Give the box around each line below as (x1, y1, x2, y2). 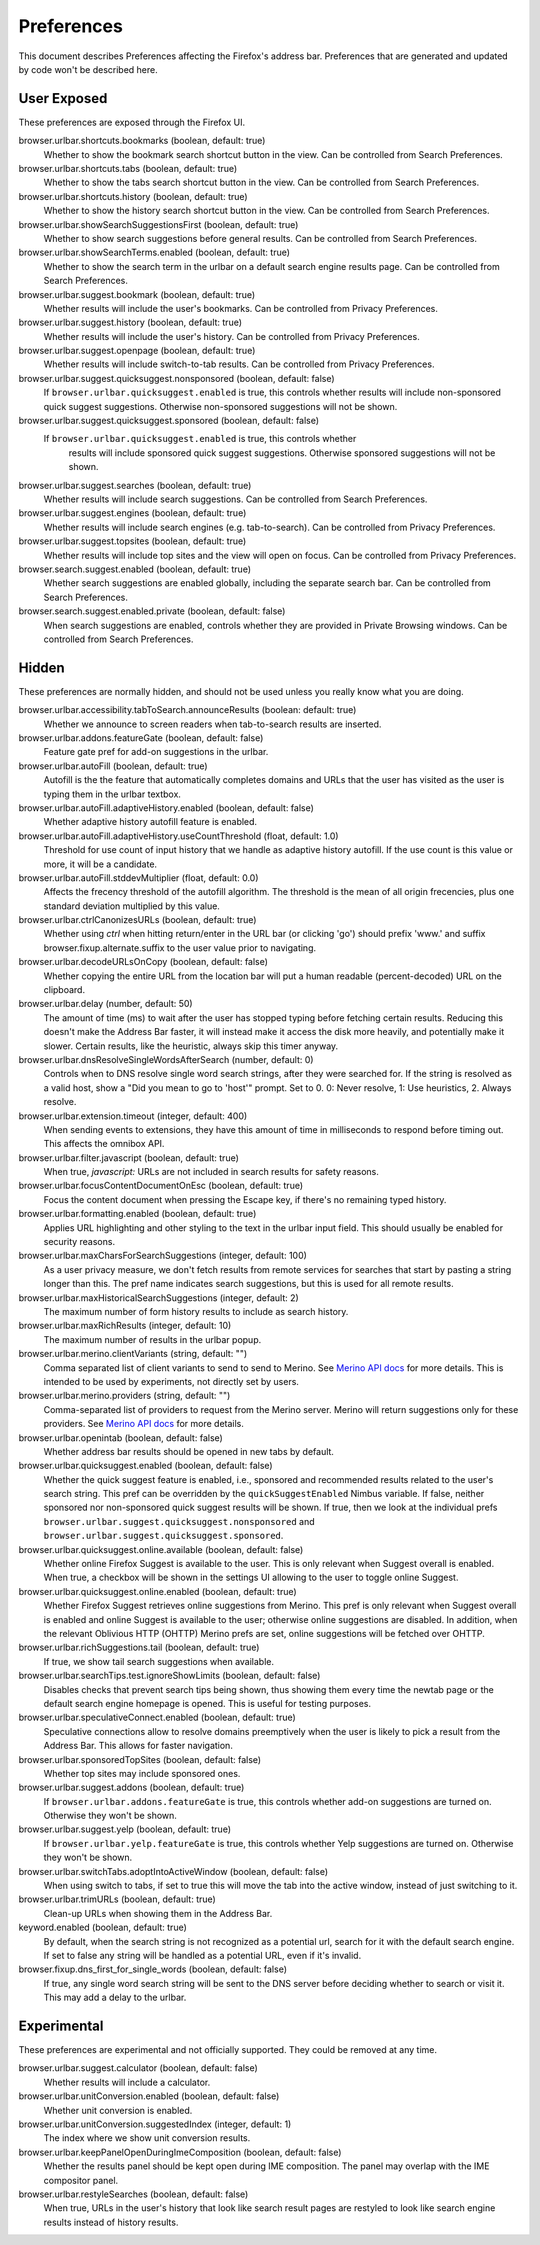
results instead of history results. (43, 2216, 179, 2228)
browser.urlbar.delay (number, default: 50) (18, 998, 194, 1010)
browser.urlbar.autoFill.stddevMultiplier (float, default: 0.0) (18, 871, 259, 884)
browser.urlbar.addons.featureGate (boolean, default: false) (18, 731, 264, 744)
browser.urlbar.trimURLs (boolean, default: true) (18, 1893, 217, 1905)
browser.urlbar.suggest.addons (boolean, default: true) (18, 1781, 245, 1794)
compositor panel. (43, 2174, 119, 2186)
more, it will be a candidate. (43, 858, 158, 870)
